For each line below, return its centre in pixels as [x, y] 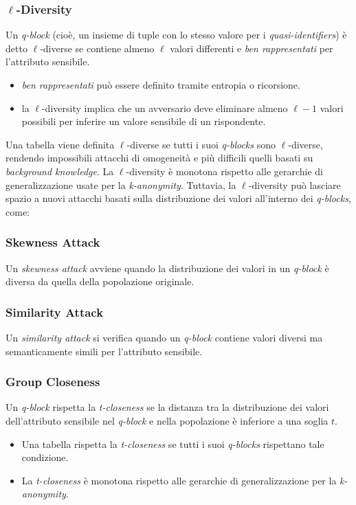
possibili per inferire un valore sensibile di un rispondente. [144, 121]
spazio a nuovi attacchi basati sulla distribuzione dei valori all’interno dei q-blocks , [178, 198]
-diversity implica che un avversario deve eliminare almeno [165, 108]
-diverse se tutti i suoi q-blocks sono [201, 144]
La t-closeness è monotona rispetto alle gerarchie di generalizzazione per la [179, 480]
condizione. [45, 457]
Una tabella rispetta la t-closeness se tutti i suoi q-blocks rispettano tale [173, 444]
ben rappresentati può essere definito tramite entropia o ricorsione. [161, 85]
